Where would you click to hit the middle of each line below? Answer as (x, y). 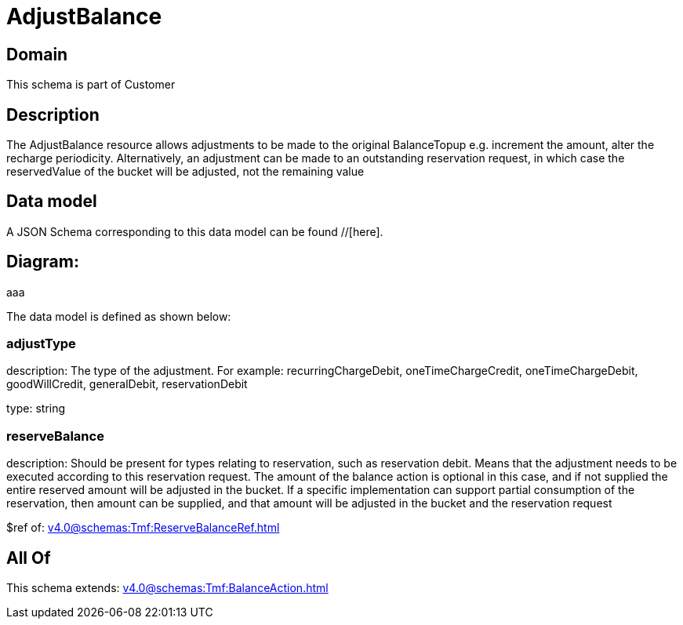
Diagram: (43, 262)
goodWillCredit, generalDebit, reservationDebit (127, 384)
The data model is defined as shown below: (119, 316)
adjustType (41, 344)
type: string (36, 409)
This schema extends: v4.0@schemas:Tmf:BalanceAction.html (167, 588)
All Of (29, 558)
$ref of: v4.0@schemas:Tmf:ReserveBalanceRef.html (143, 528)
